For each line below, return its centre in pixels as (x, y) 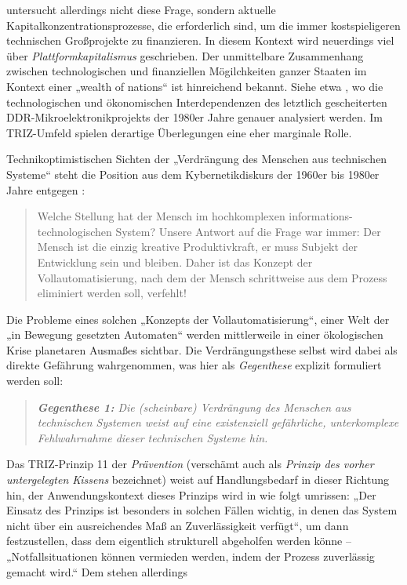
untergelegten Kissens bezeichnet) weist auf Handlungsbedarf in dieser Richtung (198, 480)
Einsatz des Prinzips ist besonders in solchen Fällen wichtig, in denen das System (202, 510)
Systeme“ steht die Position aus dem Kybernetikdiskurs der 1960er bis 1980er (193, 174)
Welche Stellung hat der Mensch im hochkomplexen (161, 216)
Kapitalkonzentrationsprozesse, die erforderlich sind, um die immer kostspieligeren (203, 25)
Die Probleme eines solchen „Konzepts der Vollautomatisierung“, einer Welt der (198, 319)
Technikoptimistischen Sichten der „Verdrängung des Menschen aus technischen (197, 159)
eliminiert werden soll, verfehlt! (112, 293)
